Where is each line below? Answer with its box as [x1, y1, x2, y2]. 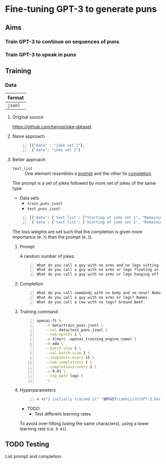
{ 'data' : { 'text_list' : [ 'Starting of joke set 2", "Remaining [31, 220, 165, 225]
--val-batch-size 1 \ [45, 350, 90, 355]
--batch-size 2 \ [45, 346, 82, 351]
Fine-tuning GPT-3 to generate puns [5, 3, 157, 15]
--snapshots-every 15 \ [45, 355, 95, 360]
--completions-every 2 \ [45, 364, 97, 369]
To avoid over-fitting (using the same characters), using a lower [19, 420, 149, 426]
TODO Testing [5, 440, 49, 449]
